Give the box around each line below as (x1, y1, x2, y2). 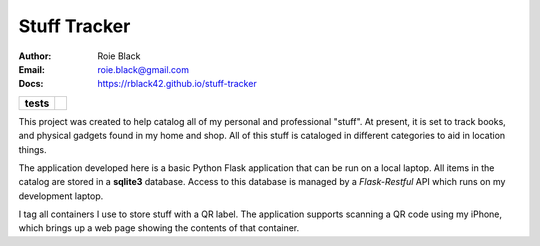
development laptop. (18, 190, 104, 202)
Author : (18, 50, 52, 62)
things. (18, 143, 47, 155)
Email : (18, 63, 45, 75)
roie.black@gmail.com (97, 63, 190, 75)
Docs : (18, 78, 44, 90)
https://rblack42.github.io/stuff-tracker (97, 78, 257, 90)
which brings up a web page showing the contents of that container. (18, 222, 300, 234)
